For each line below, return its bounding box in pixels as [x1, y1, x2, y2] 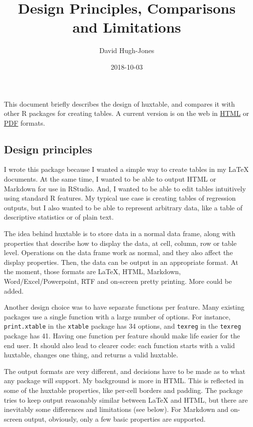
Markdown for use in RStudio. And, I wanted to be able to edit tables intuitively [4, 183, 246, 193]
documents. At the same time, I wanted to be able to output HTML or [4, 174, 216, 184]
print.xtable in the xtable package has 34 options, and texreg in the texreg [4, 321, 241, 331]
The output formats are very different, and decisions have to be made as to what [4, 366, 246, 376]
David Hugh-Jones [99, 45, 155, 56]
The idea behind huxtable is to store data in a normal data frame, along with [4, 228, 235, 239]
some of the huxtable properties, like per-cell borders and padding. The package [4, 385, 243, 395]
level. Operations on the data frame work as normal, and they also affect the [4, 247, 233, 258]
